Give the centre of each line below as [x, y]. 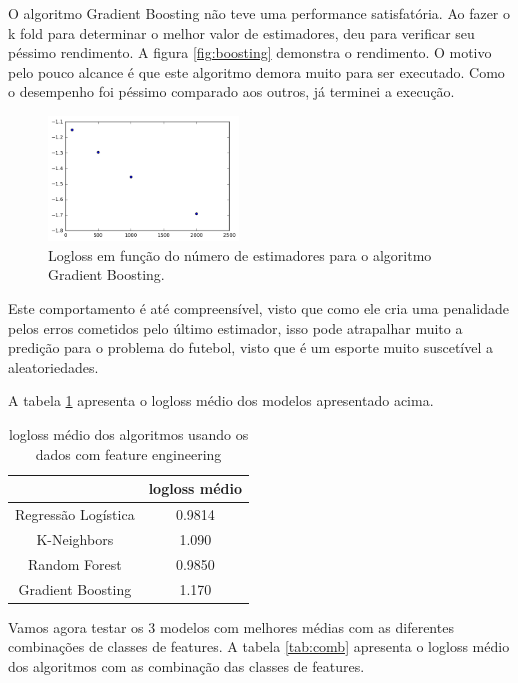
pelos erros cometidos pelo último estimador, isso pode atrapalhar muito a [235, 327]
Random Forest [74, 563]
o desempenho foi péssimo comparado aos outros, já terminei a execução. [231, 91]
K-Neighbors [75, 538]
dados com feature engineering [128, 453]
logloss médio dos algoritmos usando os [128, 434]
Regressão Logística [75, 514]
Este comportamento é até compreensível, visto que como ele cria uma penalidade [258, 308]
